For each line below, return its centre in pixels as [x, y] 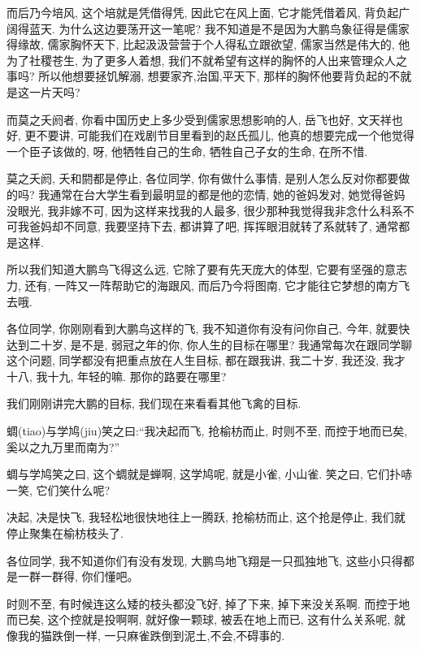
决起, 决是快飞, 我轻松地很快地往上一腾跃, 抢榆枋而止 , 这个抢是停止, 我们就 [206, 517]
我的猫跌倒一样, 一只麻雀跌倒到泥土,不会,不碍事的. [151, 635]
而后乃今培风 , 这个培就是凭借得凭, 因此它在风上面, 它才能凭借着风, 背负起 [203, 12]
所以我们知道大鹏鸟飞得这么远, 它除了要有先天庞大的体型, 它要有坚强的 [196, 269]
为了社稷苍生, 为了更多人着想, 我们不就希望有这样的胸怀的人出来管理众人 [202, 60]
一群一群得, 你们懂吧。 [78, 576]
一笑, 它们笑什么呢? [59, 489]
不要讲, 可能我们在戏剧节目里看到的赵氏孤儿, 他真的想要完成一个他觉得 [225, 135]
